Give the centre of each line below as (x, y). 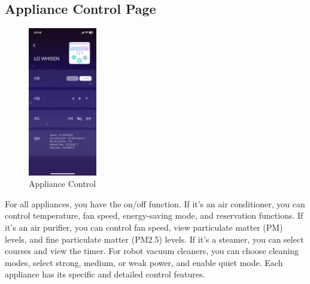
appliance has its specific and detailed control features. (105, 274)
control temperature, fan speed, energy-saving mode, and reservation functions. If (154, 215)
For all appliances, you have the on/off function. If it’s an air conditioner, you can (155, 203)
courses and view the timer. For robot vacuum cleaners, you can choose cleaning (152, 251)
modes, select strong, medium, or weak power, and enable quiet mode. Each (144, 262)
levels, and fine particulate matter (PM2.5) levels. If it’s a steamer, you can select (154, 239)
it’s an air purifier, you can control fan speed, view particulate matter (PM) (144, 227)
